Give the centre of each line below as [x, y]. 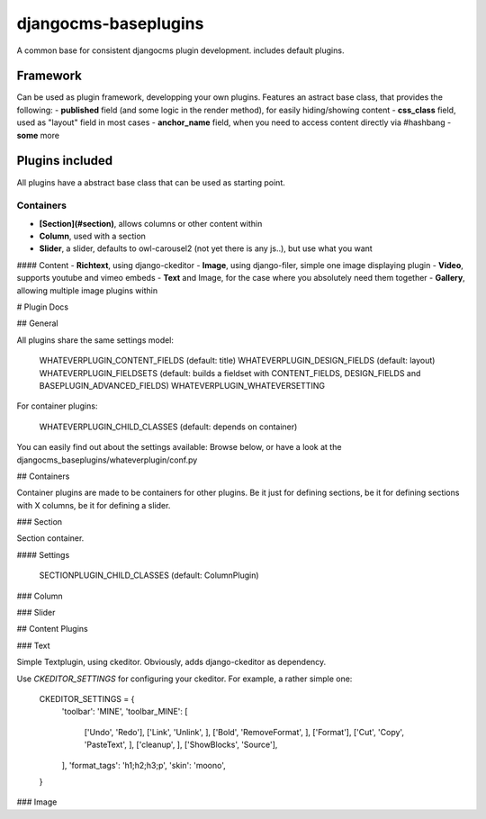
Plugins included [65, 161]
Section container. [50, 538]
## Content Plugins [53, 629]
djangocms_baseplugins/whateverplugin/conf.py [107, 460]
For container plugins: [57, 406]
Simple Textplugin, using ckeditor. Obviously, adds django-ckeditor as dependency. [171, 662]
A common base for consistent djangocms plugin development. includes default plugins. [180, 50]
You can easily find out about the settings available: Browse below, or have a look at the [179, 447]
